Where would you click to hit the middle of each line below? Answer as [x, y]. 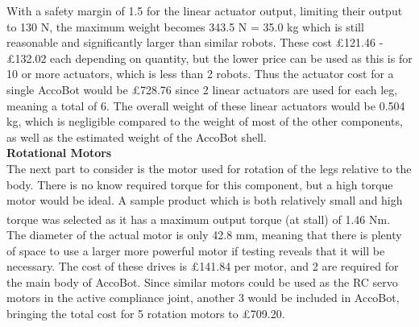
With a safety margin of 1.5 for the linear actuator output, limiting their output [205, 10]
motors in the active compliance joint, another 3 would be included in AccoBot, [203, 298]
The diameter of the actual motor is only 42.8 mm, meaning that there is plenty [204, 234]
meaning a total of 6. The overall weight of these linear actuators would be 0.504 [206, 105]
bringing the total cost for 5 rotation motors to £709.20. [146, 313]
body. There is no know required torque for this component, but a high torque [200, 184]
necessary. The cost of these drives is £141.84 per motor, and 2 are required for [203, 266]
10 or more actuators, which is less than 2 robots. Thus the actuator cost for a [200, 74]
